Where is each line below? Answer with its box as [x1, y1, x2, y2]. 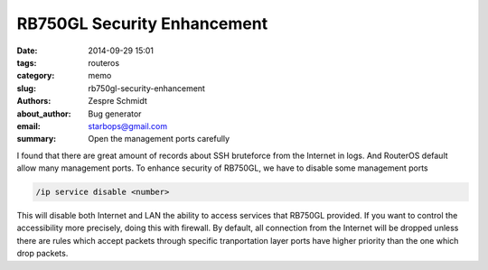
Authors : [16, 96, 52, 107]
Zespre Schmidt [88, 96, 148, 107]
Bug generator [88, 108, 142, 119]
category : [16, 70, 55, 81]
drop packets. [16, 248, 69, 259]
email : [16, 120, 41, 131]
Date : [16, 45, 38, 56]
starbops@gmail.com [88, 120, 168, 131]
